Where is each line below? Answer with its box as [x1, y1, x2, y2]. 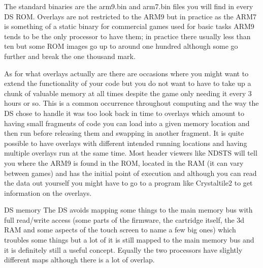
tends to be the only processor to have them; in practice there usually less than [4, 31, 251, 41]
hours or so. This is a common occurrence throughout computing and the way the [4, 98, 259, 108]
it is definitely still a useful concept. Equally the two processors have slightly [4, 244, 243, 255]
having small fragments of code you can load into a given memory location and [4, 117, 250, 128]
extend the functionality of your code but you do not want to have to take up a [4, 78, 251, 88]
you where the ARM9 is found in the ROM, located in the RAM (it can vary [4, 157, 244, 168]
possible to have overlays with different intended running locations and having [4, 137, 247, 148]
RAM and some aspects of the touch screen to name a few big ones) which [4, 224, 236, 235]
